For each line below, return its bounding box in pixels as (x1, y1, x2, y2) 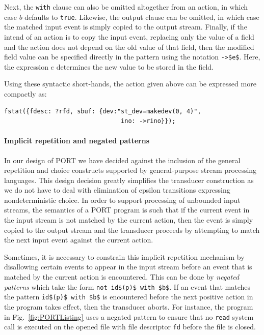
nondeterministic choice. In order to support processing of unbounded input (4, 194, 241, 205)
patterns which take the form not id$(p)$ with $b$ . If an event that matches (4, 281, 250, 292)
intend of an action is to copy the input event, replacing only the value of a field (4, 31, 254, 42)
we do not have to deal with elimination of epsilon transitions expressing (4, 185, 230, 195)
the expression (4, 61, 48, 72)
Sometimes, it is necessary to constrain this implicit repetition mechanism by (4, 251, 245, 262)
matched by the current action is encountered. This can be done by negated (4, 271, 240, 282)
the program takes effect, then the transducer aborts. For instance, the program (4, 301, 253, 312)
